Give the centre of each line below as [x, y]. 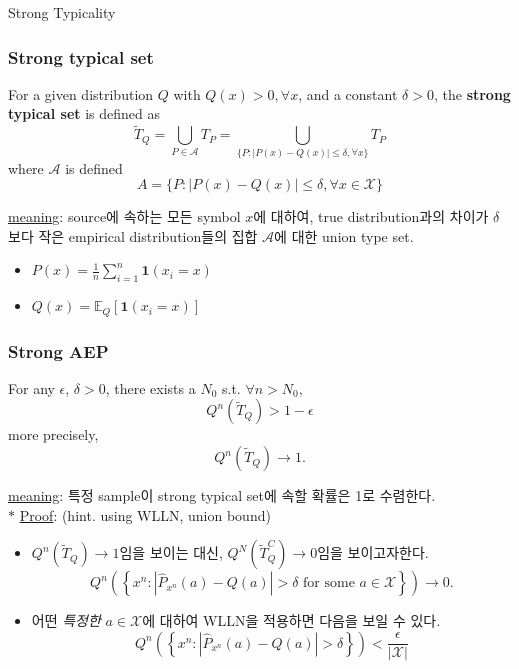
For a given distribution [81, 93]
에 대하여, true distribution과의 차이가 [371, 216]
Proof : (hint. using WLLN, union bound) [145, 514]
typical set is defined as [84, 113]
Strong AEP [58, 350]
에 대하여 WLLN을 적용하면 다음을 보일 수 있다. [291, 620]
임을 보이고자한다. [373, 552]
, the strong [472, 93]
